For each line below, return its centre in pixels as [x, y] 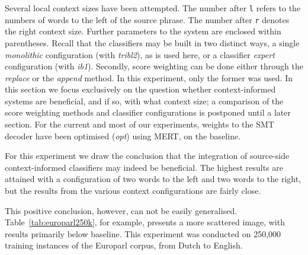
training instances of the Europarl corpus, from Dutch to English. [124, 245]
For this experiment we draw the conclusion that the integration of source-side [147, 156]
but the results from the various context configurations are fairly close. [133, 191]
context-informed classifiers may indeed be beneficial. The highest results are [144, 167]
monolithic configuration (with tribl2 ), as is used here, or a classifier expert [140, 54]
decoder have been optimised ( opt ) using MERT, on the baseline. [123, 136]
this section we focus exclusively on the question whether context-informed [140, 89]
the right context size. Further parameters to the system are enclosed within [143, 31]
